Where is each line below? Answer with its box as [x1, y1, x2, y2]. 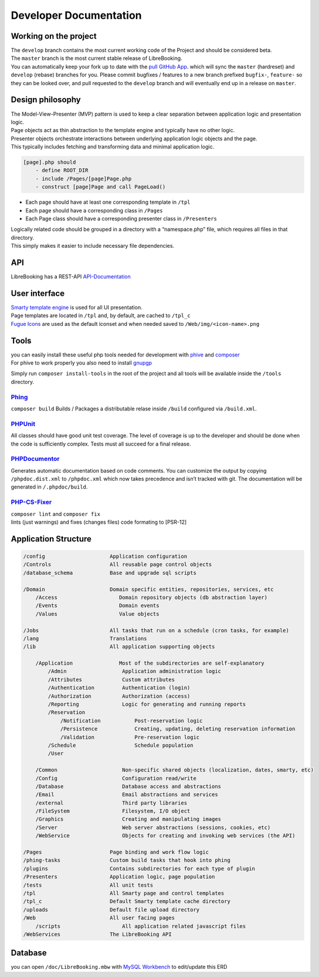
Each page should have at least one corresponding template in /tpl [25, 198, 191, 205]
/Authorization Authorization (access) [47, 693, 191, 699]
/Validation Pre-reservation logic [60, 734, 200, 740]
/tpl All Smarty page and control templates [23, 890, 225, 897]
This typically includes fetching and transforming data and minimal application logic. [11, 143, 215, 150]
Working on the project [11, 31, 97, 41]
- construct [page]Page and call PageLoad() [35, 184, 166, 190]
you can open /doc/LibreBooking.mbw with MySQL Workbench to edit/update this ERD [11, 963, 228, 971]
